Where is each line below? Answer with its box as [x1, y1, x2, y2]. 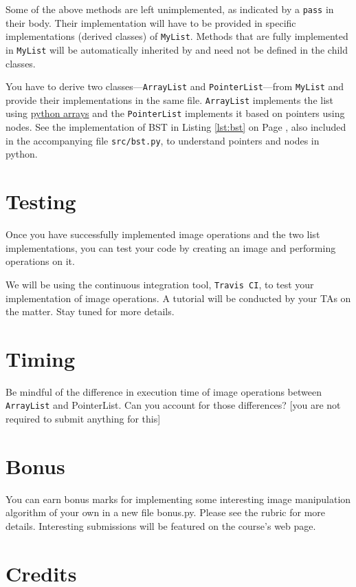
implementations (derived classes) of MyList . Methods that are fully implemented [5, 29, 348, 43]
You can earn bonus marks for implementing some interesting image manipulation [5, 491, 351, 506]
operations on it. [5, 254, 75, 268]
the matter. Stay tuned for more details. [5, 304, 175, 319]
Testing [5, 187, 76, 215]
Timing [5, 344, 76, 372]
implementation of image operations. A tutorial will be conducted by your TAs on [5, 290, 351, 305]
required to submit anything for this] [5, 412, 161, 426]
